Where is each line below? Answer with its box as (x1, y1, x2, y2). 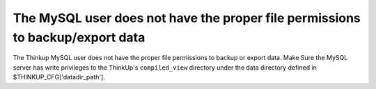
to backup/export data (13, 30, 146, 45)
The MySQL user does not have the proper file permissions (13, 10, 361, 26)
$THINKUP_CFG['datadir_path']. (13, 73, 106, 81)
